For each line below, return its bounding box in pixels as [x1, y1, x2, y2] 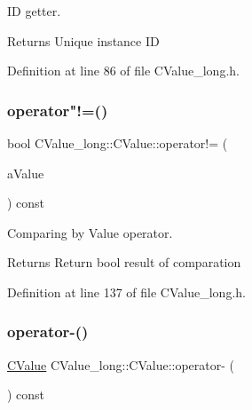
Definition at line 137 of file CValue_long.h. [7, 282, 246, 301]
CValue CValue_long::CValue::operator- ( [7, 355, 235, 374]
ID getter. [7, 2, 61, 20]
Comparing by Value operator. [7, 223, 173, 241]
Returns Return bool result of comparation [7, 253, 241, 272]
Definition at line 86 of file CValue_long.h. [7, 61, 240, 80]
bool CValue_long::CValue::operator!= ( [7, 134, 228, 152]
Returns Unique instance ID [7, 31, 160, 50]
